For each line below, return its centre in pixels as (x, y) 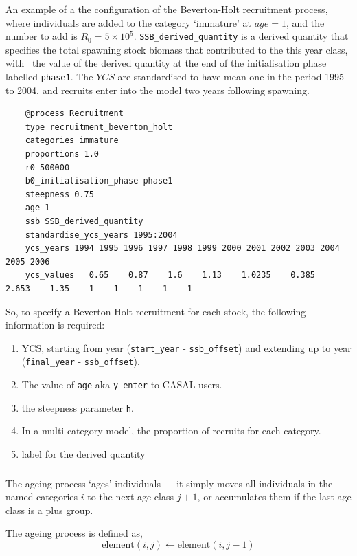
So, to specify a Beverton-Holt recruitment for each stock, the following (156, 311)
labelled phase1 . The (49, 77)
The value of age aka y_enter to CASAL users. (122, 385)
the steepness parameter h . (78, 407)
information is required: (55, 325)
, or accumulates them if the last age (274, 497)
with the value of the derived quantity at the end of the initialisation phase (166, 63)
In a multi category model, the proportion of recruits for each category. (171, 431)
